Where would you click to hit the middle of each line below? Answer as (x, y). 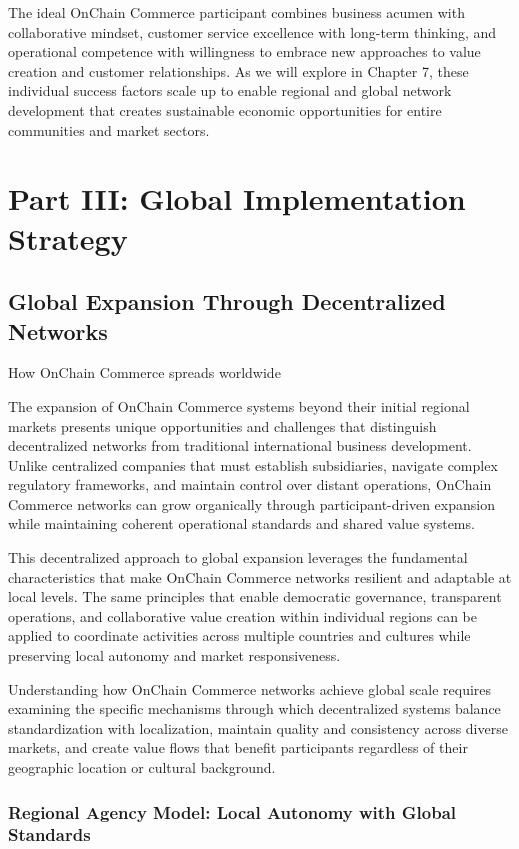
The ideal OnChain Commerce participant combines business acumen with (236, 12)
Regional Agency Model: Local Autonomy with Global (232, 811)
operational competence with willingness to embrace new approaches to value (244, 51)
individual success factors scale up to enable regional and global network (230, 90)
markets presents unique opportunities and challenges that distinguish (222, 425)
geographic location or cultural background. (142, 767)
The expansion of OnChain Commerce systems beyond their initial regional (239, 405)
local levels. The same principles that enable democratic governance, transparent (255, 596)
